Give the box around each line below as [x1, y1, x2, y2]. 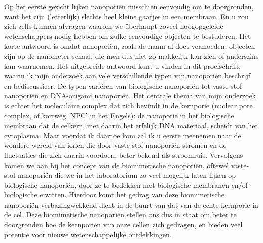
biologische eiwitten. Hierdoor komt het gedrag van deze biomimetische [4, 189, 225, 200]
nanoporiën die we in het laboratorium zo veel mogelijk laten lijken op [17, 170, 236, 180]
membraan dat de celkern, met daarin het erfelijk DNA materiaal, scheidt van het [4, 120, 258, 131]
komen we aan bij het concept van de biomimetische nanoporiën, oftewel [4, 159, 229, 170]
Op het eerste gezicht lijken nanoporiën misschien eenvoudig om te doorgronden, [4, 1, 254, 11]
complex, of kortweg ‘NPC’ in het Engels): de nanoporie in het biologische [4, 110, 234, 120]
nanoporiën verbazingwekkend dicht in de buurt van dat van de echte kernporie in [4, 199, 258, 210]
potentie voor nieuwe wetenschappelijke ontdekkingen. [4, 229, 172, 239]
